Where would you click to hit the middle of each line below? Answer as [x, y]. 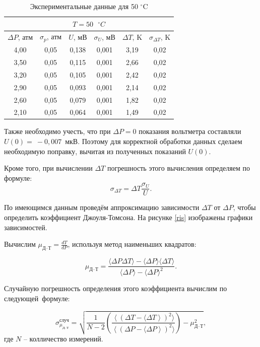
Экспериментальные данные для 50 [84, 6]
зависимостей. [26, 227]
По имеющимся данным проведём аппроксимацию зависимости [102, 207]
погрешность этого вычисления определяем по [178, 168]
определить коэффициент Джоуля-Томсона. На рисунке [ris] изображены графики [128, 217]
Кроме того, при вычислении [48, 168]
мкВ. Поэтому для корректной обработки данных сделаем [154, 141]
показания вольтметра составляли [190, 131]
